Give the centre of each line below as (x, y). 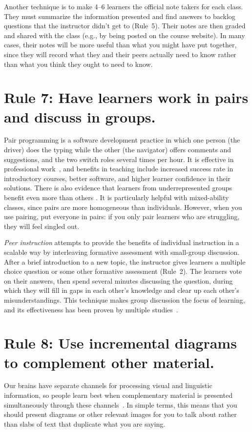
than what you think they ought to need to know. (78, 64)
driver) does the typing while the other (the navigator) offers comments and (118, 150)
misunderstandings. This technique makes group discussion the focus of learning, (125, 299)
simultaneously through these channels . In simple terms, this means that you (121, 404)
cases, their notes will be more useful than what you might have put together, (120, 45)
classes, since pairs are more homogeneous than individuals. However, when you (123, 207)
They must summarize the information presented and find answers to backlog (120, 16)
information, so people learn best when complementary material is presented (118, 395)
